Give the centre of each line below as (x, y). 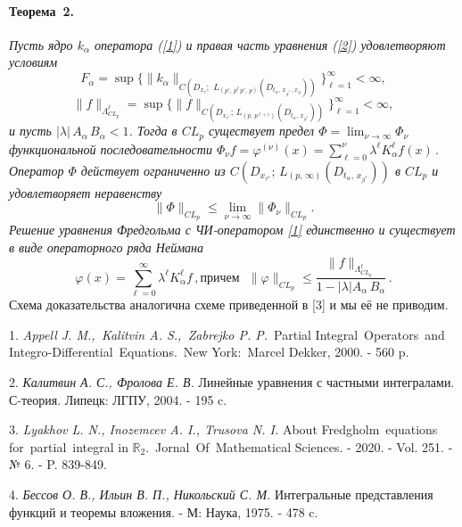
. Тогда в (153, 131)
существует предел (262, 131)
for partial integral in (69, 446)
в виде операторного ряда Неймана (107, 247)
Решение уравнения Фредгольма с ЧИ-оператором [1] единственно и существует (232, 230)
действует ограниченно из (153, 170)
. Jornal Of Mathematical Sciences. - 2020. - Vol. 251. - (299, 446)
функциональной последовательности (111, 148)
